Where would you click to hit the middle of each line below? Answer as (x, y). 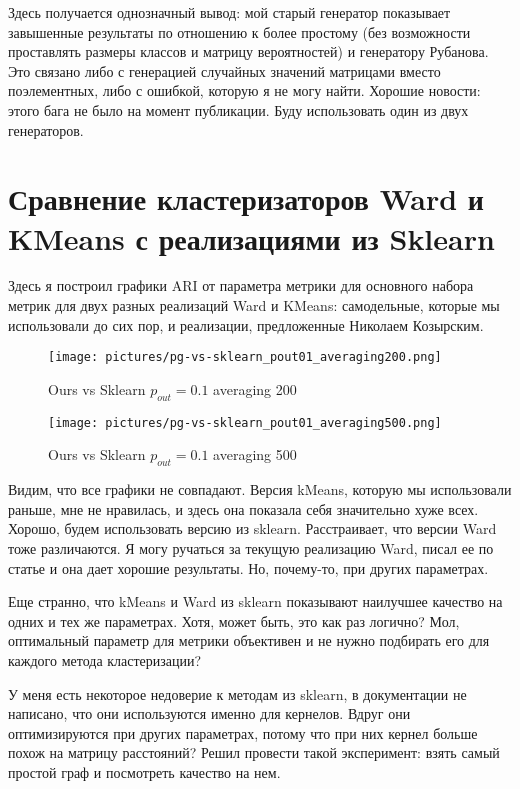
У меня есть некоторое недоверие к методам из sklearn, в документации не (237, 693)
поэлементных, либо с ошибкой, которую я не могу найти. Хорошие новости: (244, 90)
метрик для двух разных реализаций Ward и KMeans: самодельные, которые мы (254, 305)
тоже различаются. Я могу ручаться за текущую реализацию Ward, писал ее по (251, 547)
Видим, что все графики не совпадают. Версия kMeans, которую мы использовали (260, 489)
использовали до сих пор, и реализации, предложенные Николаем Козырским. (246, 324)
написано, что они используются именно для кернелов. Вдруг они (209, 713)
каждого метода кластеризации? (105, 659)
